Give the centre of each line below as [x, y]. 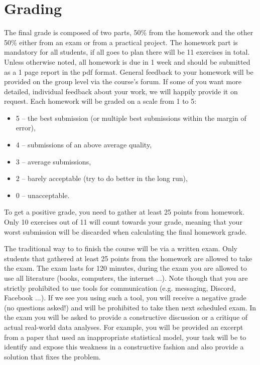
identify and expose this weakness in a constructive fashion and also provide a [124, 347]
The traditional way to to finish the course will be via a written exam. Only [121, 248]
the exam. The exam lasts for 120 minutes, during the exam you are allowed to [125, 268]
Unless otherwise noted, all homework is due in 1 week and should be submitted [127, 61]
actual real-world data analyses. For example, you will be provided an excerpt [124, 327]
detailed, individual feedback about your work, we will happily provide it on [121, 91]
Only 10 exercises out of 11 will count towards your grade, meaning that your [123, 222]
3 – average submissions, [53, 161]
